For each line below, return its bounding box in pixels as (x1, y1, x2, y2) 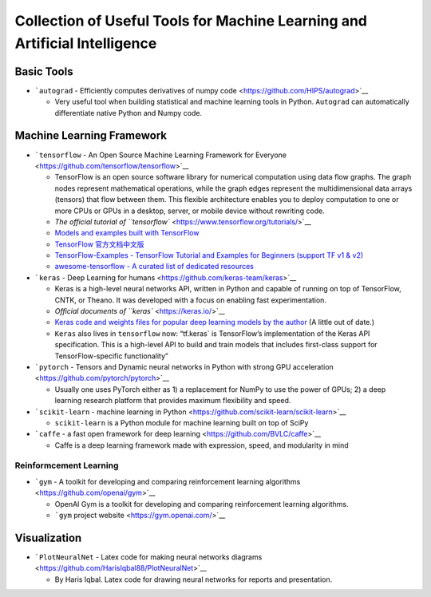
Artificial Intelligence (14, 34, 157, 52)
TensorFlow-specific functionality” (54, 351, 169, 361)
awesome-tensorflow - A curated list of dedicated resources (54, 262, 255, 271)
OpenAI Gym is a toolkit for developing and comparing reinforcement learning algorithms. (54, 499, 349, 508)
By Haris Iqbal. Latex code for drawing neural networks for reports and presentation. (54, 575, 333, 584)
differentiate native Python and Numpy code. (54, 108, 203, 117)
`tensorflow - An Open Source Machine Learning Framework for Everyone (34, 150, 287, 160)
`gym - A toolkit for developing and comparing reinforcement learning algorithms (34, 476, 301, 486)
